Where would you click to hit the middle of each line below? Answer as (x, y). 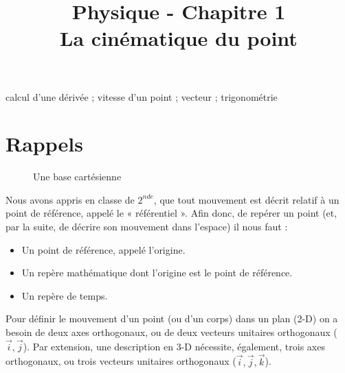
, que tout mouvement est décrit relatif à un (246, 199)
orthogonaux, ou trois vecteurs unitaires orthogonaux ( (121, 361)
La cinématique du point (179, 38)
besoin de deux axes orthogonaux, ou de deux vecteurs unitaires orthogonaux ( (171, 332)
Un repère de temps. (65, 295)
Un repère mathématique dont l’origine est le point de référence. (157, 273)
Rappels (44, 144)
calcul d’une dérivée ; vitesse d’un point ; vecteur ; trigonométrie (142, 96)
